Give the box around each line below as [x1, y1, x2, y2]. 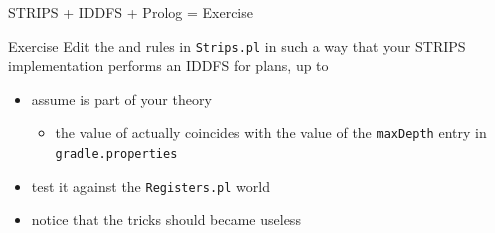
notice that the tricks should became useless [31, 209, 301, 230]
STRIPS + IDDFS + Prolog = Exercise [8, 2, 253, 22]
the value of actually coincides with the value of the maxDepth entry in [55, 122, 487, 143]
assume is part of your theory [31, 88, 212, 109]
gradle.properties [55, 147, 178, 162]
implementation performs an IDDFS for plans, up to [8, 55, 329, 76]
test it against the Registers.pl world [31, 175, 270, 196]
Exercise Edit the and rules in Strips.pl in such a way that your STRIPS [8, 35, 466, 56]
